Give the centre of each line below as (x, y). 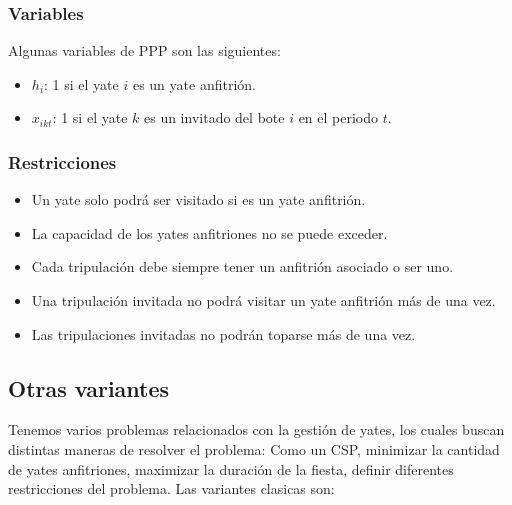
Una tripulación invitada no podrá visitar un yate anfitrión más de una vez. (263, 300)
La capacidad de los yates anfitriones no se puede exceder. (209, 232)
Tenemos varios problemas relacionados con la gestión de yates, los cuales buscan (256, 429)
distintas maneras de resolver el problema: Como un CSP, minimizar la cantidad (254, 448)
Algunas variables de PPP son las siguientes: (144, 50)
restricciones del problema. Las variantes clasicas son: (171, 488)
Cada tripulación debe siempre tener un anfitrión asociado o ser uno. (242, 266)
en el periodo (338, 117)
